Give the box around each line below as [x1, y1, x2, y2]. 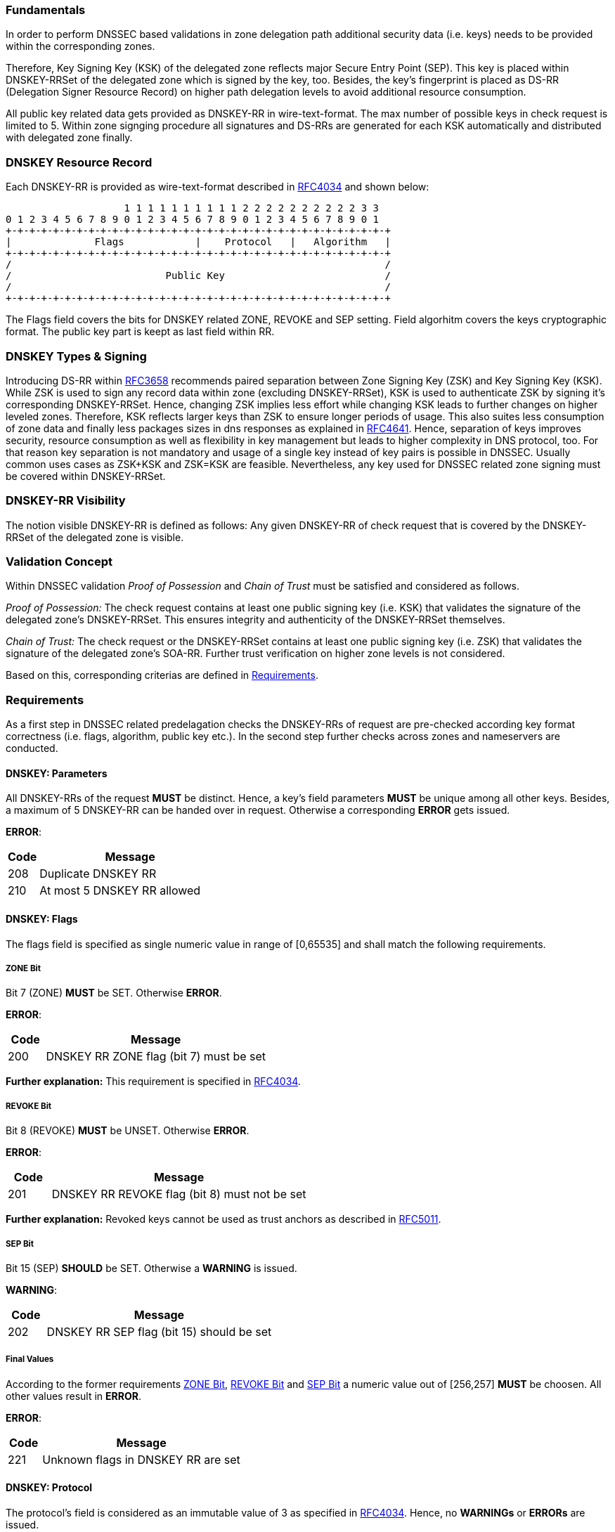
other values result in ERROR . [6, 1389, 141, 1402]
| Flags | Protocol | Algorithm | [6, 236, 391, 248]
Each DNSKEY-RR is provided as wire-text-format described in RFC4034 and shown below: [6, 181, 429, 193]
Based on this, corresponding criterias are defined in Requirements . [6, 669, 318, 682]
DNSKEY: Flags [6, 912, 78, 925]
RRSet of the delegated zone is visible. [6, 531, 184, 543]
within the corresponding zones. [6, 40, 155, 53]
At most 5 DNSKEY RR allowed [39, 883, 201, 898]
